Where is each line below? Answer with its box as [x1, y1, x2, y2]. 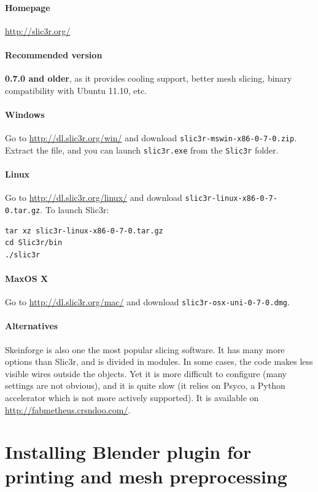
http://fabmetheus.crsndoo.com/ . [5, 403, 131, 416]
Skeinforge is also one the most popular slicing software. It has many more [5, 343, 285, 356]
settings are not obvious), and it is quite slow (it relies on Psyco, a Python [5, 379, 285, 392]
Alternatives [5, 319, 58, 332]
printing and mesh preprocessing [5, 463, 287, 488]
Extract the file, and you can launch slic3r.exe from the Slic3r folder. [5, 143, 279, 156]
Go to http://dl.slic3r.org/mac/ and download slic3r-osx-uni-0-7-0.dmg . [5, 295, 290, 308]
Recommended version [5, 48, 103, 61]
